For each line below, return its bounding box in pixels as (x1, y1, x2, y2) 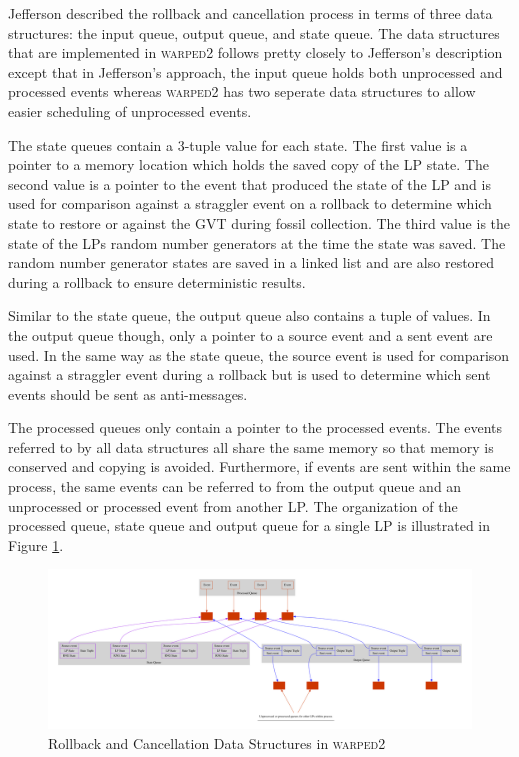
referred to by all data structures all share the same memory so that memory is (8, 436, 494, 457)
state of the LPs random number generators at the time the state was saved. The (8, 232, 506, 253)
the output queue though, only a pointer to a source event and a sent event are (8, 324, 493, 345)
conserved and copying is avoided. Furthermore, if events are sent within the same (8, 456, 511, 477)
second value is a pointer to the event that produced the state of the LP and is (8, 173, 491, 194)
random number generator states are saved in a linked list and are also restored (8, 252, 495, 273)
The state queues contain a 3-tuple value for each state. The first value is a (8, 134, 468, 155)
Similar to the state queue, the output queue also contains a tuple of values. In (8, 305, 491, 326)
